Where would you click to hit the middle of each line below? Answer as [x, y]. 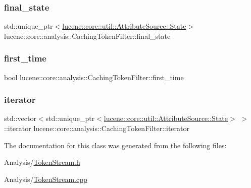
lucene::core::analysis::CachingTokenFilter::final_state [87, 36]
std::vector [20, 118]
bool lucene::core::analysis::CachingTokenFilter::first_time [94, 77]
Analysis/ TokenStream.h [42, 162]
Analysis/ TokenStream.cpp [46, 179]
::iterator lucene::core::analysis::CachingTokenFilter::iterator [97, 128]
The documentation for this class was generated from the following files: [115, 145]
